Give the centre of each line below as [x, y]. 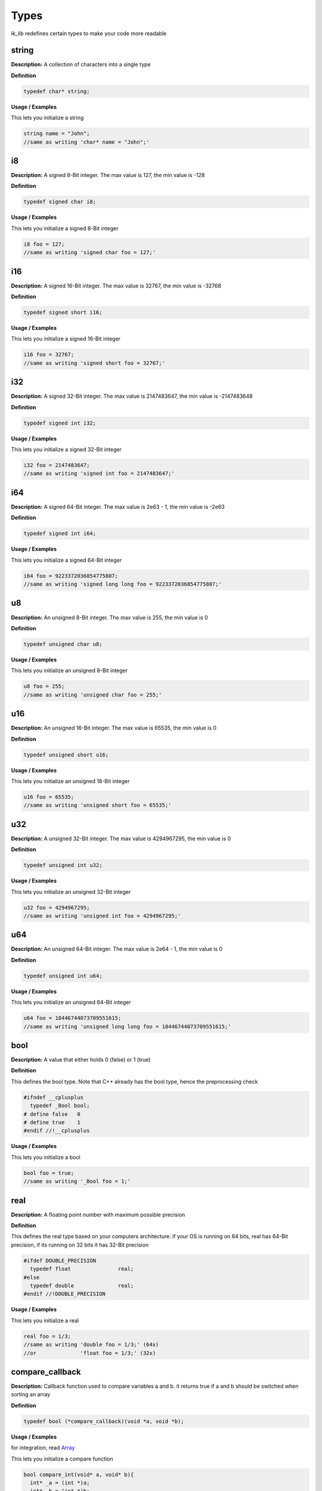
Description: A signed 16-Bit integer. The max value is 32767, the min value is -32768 [116, 286]
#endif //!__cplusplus [57, 1131]
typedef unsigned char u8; [63, 644]
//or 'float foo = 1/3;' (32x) [90, 1353]
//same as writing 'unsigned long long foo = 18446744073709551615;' [127, 1026]
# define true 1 [52, 1122]
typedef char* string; [57, 91]
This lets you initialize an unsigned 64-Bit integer [71, 1003]
